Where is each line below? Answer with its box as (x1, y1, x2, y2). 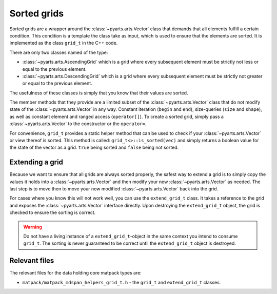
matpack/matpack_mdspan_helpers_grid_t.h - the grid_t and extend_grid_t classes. (22, 279, 221, 285)
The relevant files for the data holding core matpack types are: (9, 270, 142, 276)
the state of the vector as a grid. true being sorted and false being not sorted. (9, 144, 179, 151)
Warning (23, 224, 42, 230)
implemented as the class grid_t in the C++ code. (9, 40, 118, 46)
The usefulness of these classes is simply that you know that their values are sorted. (9, 90, 188, 96)
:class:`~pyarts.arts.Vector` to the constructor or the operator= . (9, 121, 147, 127)
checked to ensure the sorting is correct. (9, 209, 96, 215)
